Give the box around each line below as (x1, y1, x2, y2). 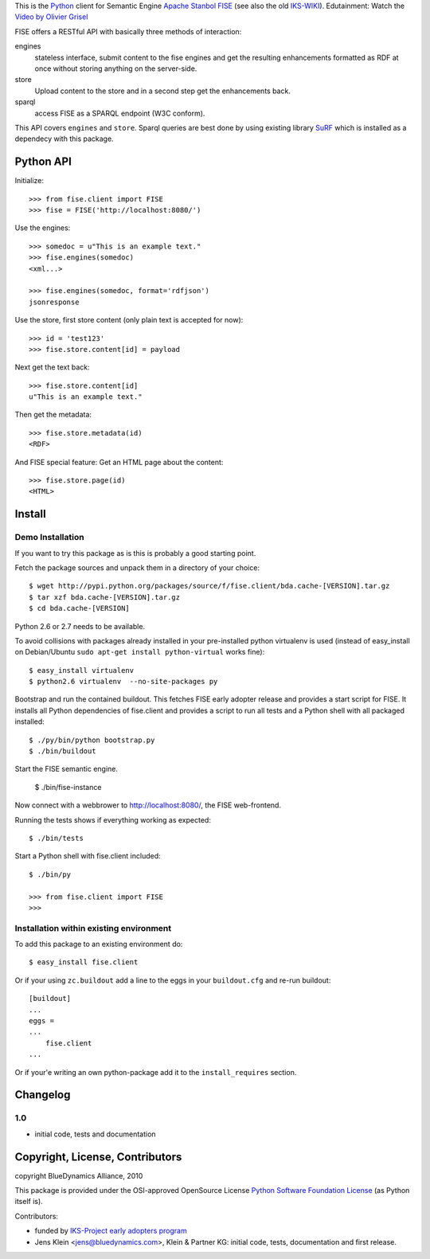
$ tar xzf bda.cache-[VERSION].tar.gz (29, 592, 181, 601)
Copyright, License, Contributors (14, 1150, 182, 1163)
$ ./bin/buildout (29, 747, 96, 756)
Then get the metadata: (14, 410, 92, 420)
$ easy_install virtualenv (29, 666, 135, 674)
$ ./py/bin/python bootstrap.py (29, 735, 155, 745)
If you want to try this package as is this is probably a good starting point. (14, 548, 256, 557)
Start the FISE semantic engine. (14, 764, 119, 774)
